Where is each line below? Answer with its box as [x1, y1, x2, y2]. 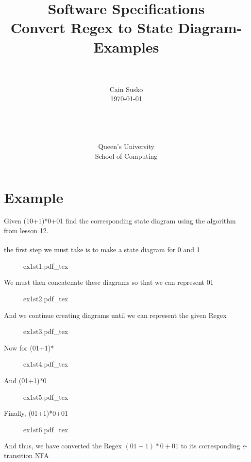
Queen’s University [98, 141, 154, 151]
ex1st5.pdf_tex [23, 391, 68, 402]
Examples [93, 37, 159, 56]
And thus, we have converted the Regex [4, 441, 122, 451]
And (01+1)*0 [4, 375, 47, 385]
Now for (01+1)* [4, 342, 54, 352]
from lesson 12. [4, 225, 49, 235]
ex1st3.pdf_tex [23, 326, 68, 336]
